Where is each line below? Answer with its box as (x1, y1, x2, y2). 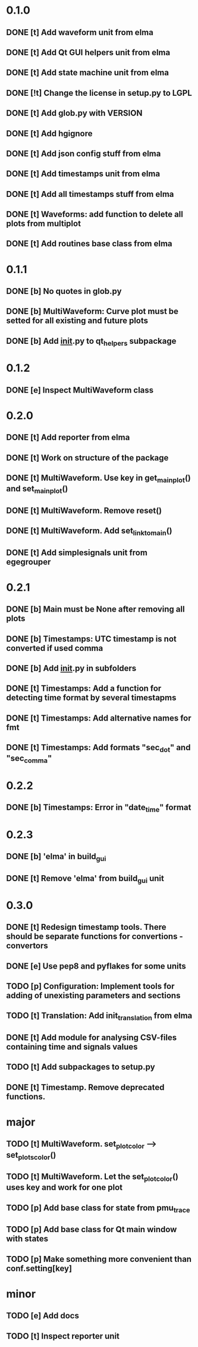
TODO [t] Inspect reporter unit (6, 1331, 120, 1341)
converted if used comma (6, 643, 103, 653)
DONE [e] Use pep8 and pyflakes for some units (6, 961, 186, 971)
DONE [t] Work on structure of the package (6, 453, 169, 463)
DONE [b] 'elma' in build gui (6, 851, 106, 863)
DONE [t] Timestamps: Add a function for (6, 684, 162, 694)
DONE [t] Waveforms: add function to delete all (6, 209, 183, 220)
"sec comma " (6, 753, 52, 765)
